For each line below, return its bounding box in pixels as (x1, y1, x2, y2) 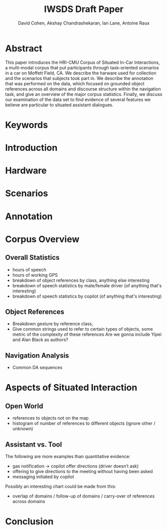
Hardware (5, 165, 47, 176)
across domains (12, 499, 45, 505)
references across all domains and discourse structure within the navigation (5, 86, 161, 92)
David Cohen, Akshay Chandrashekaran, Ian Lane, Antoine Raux (18, 20, 150, 26)
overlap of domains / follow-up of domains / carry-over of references (12, 493, 155, 499)
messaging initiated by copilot (12, 474, 74, 480)
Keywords (5, 119, 48, 130)
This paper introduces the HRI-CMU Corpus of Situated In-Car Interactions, (5, 59, 160, 65)
